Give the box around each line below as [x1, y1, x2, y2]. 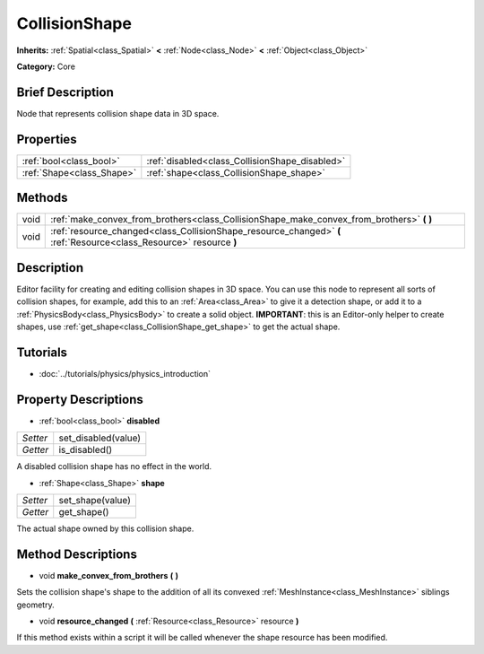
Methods [16, 190, 68, 205]
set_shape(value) [58, 493, 132, 506]
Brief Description [16, 84, 114, 100]
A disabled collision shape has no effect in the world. [16, 461, 212, 472]
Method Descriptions [16, 546, 138, 562]
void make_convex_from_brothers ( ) [39, 570, 179, 580]
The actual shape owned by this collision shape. [16, 523, 194, 534]
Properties [16, 131, 77, 147]
